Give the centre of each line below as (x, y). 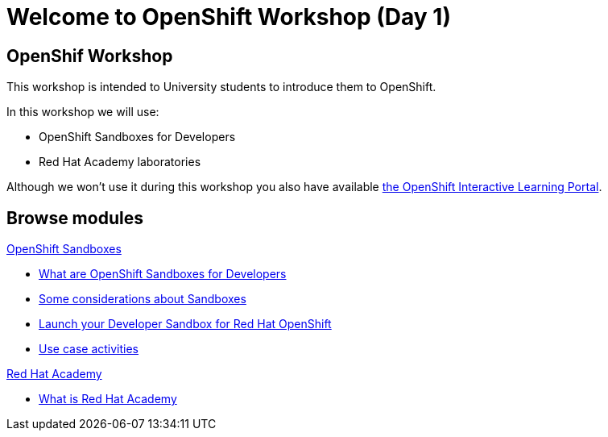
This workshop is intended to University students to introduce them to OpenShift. (221, 87)
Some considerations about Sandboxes (143, 299)
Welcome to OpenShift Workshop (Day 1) (229, 17)
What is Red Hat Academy (108, 399)
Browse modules (75, 218)
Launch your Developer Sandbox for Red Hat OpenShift (185, 324)
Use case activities (89, 349)
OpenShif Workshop (90, 56)
